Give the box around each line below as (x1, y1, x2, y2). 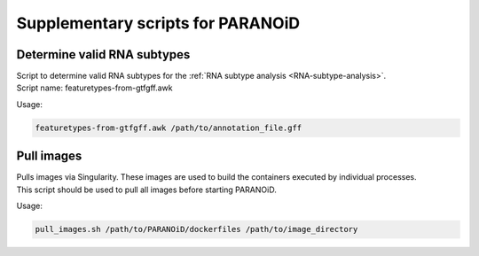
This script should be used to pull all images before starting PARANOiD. (16, 184, 277, 195)
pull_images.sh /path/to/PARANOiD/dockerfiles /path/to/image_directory (35, 224, 358, 235)
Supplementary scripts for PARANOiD (16, 13, 301, 33)
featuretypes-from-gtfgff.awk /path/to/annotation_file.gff (35, 122, 302, 133)
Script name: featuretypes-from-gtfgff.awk (16, 82, 173, 93)
